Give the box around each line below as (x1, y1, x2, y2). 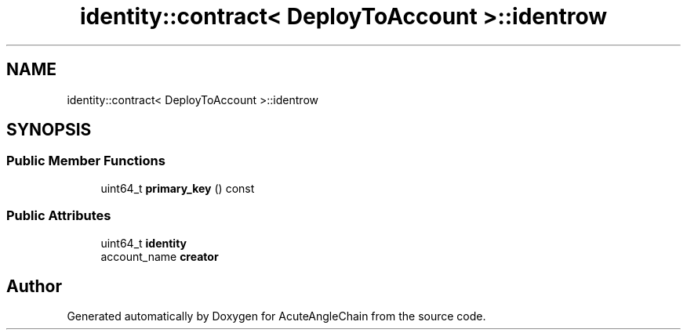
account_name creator (100, 249, 219, 263)
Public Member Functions (6, 153, 165, 169)
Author (6, 276, 62, 296)
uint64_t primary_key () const (100, 181, 255, 195)
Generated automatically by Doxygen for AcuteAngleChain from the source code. (67, 309, 486, 323)
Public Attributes (6, 208, 111, 224)
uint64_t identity (100, 236, 187, 250)
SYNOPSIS (6, 120, 92, 140)
